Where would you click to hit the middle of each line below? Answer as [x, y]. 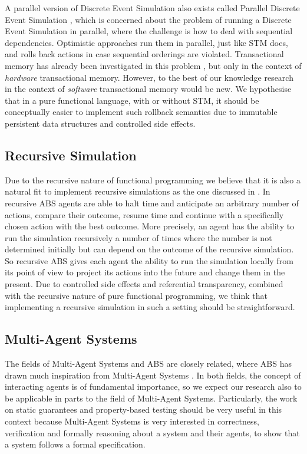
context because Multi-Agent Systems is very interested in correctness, [132, 421]
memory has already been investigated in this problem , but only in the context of [153, 65]
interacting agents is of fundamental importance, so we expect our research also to [153, 386]
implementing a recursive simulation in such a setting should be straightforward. [150, 307]
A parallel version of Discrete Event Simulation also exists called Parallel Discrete [152, 8]
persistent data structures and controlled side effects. [100, 123]
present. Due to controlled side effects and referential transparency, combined [144, 284]
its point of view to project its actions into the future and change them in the [145, 272]
